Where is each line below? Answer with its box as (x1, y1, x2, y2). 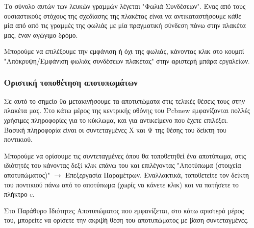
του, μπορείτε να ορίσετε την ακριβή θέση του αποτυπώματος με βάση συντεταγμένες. (4, 215, 249, 225)
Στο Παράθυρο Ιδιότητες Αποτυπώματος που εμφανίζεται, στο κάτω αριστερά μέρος (4, 205, 244, 215)
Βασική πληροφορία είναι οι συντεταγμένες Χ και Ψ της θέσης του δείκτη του (4, 124, 227, 135)
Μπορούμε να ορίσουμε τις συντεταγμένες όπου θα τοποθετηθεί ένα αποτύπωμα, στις (4, 150, 246, 160)
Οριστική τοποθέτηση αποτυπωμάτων (4, 76, 138, 89)
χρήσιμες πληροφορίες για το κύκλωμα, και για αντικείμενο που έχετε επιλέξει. (4, 114, 228, 125)
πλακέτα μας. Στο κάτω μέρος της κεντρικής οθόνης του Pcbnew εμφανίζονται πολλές (4, 105, 250, 115)
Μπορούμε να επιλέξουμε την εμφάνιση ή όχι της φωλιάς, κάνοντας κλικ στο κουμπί (4, 46, 244, 56)
